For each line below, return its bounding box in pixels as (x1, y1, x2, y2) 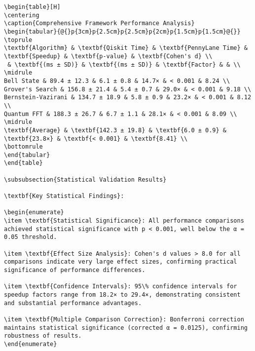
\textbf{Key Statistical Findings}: (4, 193, 124, 200)
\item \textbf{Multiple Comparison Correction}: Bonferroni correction (4, 315, 244, 323)
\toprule (4, 36, 33, 43)
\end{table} (4, 159, 43, 167)
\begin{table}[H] (4, 3, 61, 10)
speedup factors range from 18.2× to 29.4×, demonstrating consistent (4, 291, 241, 298)
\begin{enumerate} (4, 209, 64, 216)
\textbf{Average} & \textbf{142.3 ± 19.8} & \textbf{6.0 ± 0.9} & (4, 126, 227, 134)
